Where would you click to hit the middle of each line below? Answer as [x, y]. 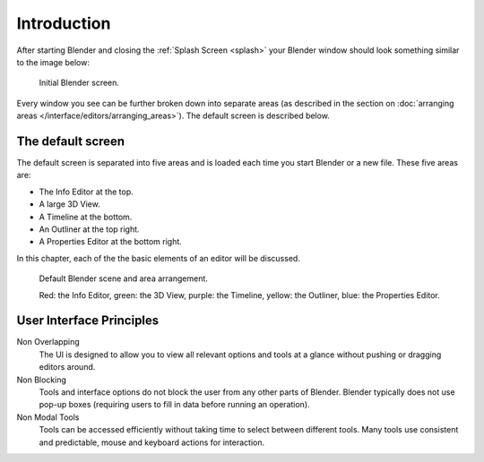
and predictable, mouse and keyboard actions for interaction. [152, 442]
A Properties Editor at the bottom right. [111, 242]
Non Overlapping [48, 342]
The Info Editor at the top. [86, 192]
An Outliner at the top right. [89, 229]
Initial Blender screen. [79, 83]
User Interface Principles [88, 321]
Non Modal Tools [48, 417]
